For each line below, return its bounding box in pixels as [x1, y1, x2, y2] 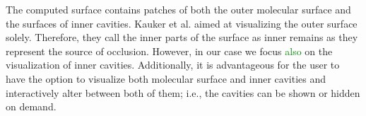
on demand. [6, 99, 57, 114]
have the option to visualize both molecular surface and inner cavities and [6, 71, 326, 86]
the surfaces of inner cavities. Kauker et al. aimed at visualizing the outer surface [6, 16, 358, 30]
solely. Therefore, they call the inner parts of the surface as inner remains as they [6, 30, 358, 45]
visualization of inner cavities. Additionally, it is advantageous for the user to [6, 57, 340, 72]
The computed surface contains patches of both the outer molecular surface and [6, 2, 351, 16]
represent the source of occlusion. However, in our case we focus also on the [6, 43, 333, 58]
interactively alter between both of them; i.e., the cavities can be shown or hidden [6, 85, 360, 100]
